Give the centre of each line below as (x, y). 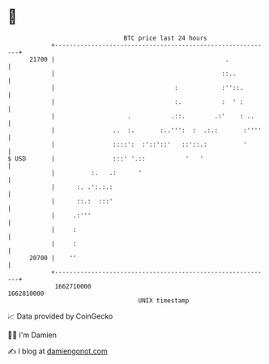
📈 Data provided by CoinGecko (60, 316)
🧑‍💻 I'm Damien (32, 335)
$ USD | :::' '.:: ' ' (106, 158)
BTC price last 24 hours (165, 38)
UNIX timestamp (164, 300)
